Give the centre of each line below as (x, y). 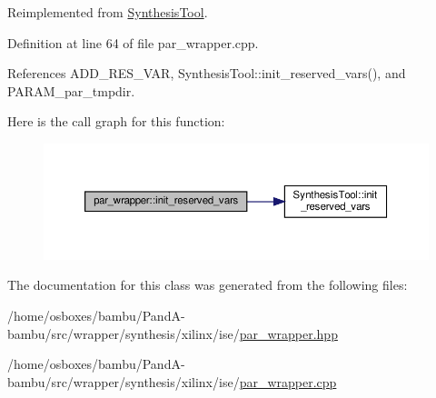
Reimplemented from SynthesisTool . (108, 12)
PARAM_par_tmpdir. (71, 90)
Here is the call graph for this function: (116, 121)
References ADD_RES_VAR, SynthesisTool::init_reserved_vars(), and (207, 73)
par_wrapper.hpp (288, 333)
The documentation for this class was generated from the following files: (208, 285)
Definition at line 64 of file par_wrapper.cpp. (133, 42)
